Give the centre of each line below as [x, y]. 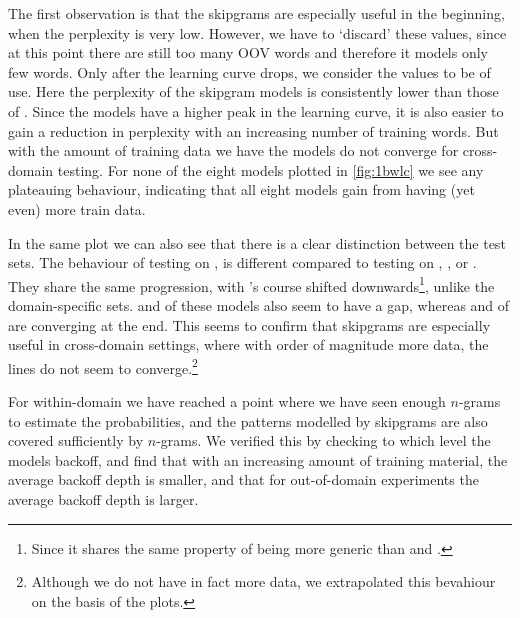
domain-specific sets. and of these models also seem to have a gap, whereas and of [259, 304]
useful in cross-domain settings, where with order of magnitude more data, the [248, 344]
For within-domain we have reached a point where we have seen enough [227, 401]
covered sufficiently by [76, 440]
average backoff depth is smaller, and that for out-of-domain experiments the [243, 479]
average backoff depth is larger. [103, 498]
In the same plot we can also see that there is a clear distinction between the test [257, 242]
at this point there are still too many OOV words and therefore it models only [248, 52]
